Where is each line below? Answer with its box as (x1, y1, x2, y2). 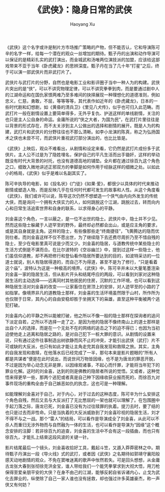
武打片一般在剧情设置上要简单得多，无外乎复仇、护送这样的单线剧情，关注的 (5, 110, 160, 116)
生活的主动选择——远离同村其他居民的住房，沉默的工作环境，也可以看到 (9, 277, 156, 283)
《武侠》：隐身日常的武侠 (32, 4, 132, 16)
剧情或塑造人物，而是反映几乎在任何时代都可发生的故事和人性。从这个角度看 (5, 187, 160, 192)
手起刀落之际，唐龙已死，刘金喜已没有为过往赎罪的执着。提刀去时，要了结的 (5, 403, 160, 409)
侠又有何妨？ (5, 482, 31, 488)
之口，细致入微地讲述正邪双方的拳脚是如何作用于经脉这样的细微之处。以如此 (5, 164, 160, 170)
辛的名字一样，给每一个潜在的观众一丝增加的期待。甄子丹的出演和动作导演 (5, 50, 156, 56)
